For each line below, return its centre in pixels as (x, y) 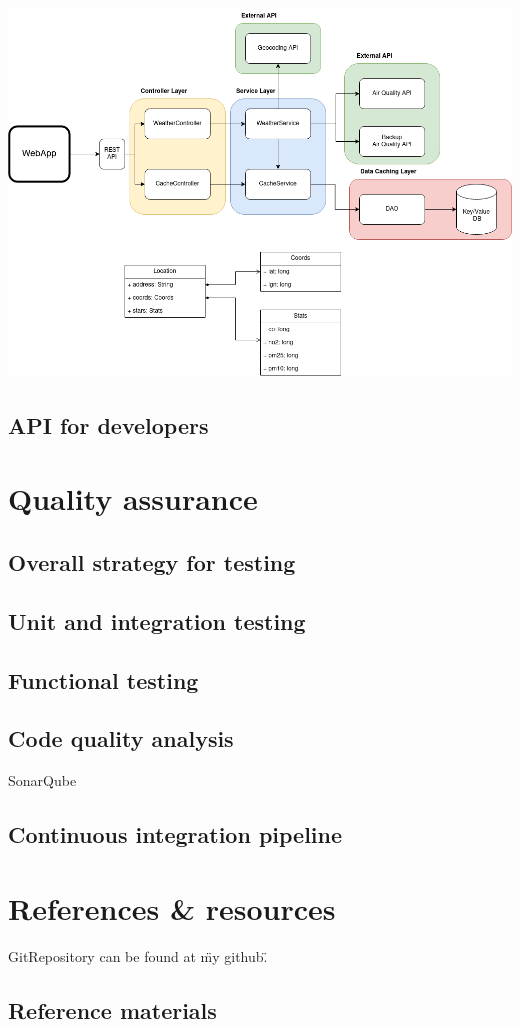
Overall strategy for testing (152, 561)
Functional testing (103, 679)
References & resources (172, 907)
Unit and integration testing (157, 620)
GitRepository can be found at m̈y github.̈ (138, 955)
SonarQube (42, 780)
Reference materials (112, 1009)
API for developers (108, 424)
